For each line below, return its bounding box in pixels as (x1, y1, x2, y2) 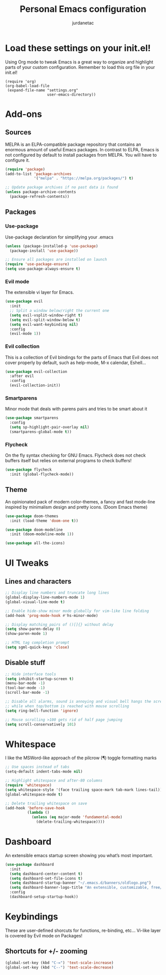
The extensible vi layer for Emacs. (5, 289, 74, 296)
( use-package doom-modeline (5, 527, 63, 532)
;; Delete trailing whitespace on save (5, 801, 87, 806)
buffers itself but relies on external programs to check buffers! (5, 458, 132, 464)
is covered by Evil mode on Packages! (5, 932, 83, 938)
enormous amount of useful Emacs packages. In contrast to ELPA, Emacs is (5, 146, 159, 152)
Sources (5, 128, 32, 137)
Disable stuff (5, 659, 45, 667)
